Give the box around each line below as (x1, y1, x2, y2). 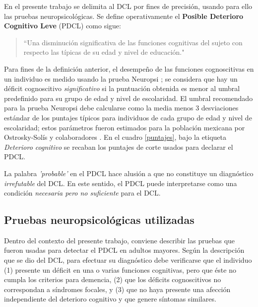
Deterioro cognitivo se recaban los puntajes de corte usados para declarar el (4, 141, 233, 152)
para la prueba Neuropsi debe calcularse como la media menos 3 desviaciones (4, 102, 239, 113)
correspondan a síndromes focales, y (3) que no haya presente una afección (4, 284, 231, 294)
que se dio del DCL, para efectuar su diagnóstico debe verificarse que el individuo (4, 255, 252, 265)
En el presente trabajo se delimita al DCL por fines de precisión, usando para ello (4, 1, 253, 11)
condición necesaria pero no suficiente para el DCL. (4, 188, 161, 198)
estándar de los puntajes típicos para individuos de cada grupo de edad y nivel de (4, 112, 252, 122)
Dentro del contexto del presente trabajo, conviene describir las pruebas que (4, 235, 235, 245)
